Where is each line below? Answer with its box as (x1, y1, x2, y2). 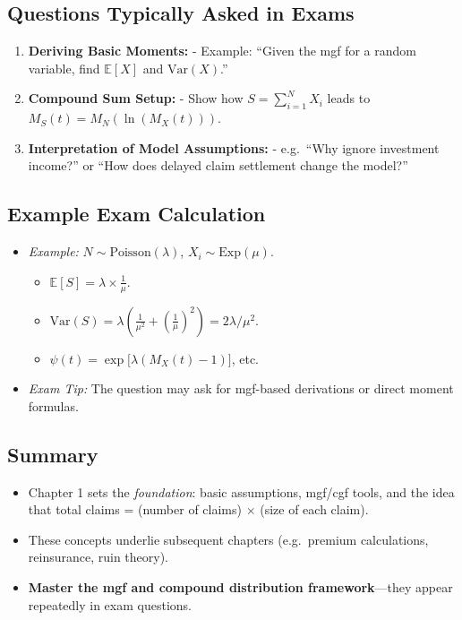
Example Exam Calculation (7, 200, 266, 228)
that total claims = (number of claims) (28, 500, 242, 519)
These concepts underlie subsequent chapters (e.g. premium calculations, (28, 530, 429, 548)
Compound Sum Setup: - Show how (28, 89, 244, 108)
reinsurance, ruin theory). (28, 547, 169, 566)
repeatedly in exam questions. (28, 595, 192, 614)
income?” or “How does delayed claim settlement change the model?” (28, 156, 408, 175)
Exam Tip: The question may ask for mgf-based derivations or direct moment (28, 379, 454, 398)
